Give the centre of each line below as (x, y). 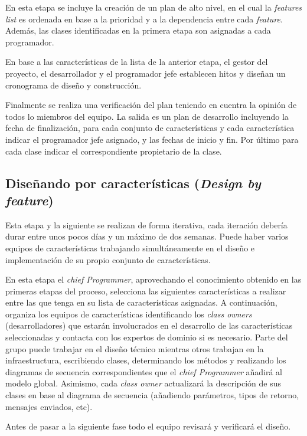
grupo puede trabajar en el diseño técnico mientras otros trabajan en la (135, 348)
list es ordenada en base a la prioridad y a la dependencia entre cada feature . (144, 19)
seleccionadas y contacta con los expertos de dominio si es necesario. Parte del (147, 337)
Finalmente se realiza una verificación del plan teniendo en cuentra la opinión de (151, 105)
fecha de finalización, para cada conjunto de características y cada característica (150, 128)
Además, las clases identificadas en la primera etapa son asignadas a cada (138, 30)
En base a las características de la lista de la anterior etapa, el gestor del (137, 62)
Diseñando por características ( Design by (133, 183)
